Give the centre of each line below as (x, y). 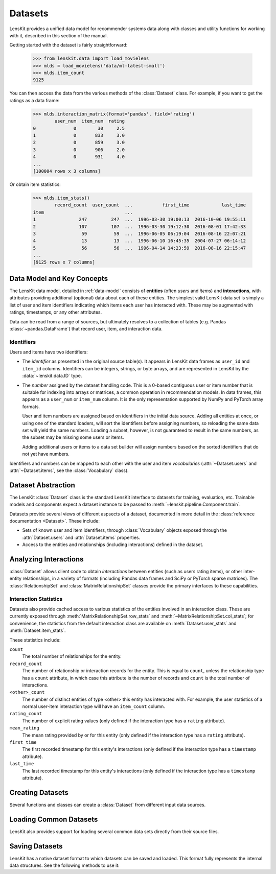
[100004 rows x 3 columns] (67, 171)
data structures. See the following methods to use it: (64, 865)
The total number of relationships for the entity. (72, 656)
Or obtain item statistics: (35, 184)
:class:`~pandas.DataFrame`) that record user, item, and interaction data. (86, 328)
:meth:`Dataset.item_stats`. (38, 630)
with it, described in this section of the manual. (59, 35)
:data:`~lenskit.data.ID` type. (52, 376)
